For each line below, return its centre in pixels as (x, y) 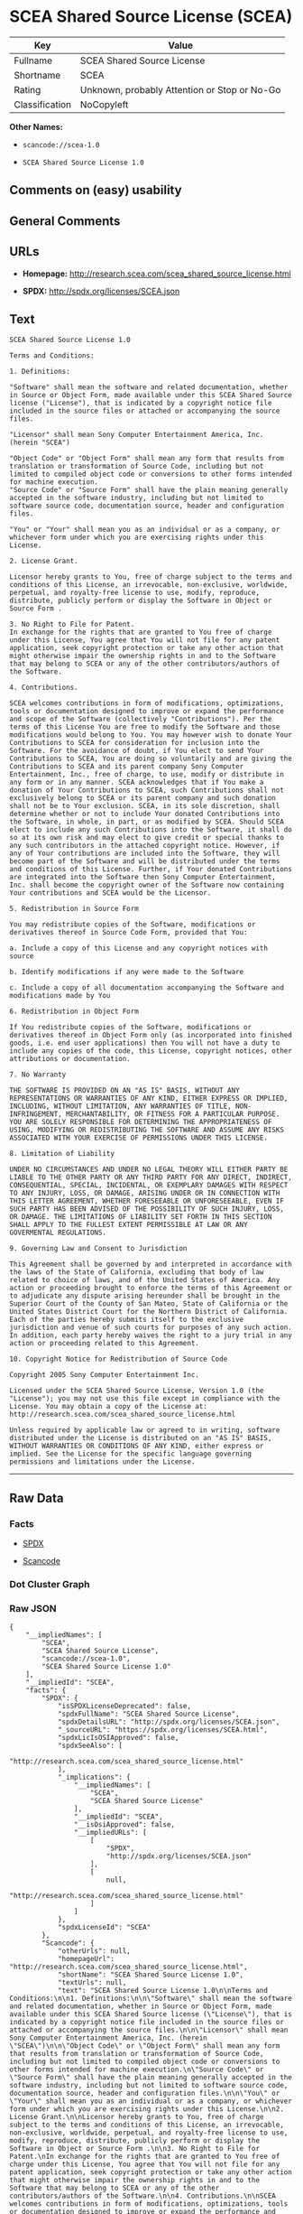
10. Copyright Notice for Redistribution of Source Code (119, 1359)
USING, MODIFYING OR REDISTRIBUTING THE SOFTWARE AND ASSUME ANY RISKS (147, 1130)
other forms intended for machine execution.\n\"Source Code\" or (137, 2070)
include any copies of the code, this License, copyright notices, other (151, 1051)
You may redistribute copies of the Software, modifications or (133, 925)
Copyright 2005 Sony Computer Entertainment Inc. (105, 1375)
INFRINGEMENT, (36, 1114)
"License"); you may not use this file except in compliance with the (145, 1399)
